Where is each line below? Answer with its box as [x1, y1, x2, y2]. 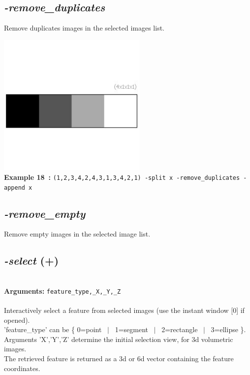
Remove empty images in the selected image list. [4, 229, 151, 239]
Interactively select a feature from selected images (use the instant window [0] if [4, 305, 245, 315]
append [4, 184, 25, 191]
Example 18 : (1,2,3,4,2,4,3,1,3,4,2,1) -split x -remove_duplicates [4, 171, 240, 182]
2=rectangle [161, 324, 198, 335]
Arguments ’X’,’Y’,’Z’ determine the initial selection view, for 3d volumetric [4, 334, 233, 344]
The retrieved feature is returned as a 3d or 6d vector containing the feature [4, 353, 234, 364]
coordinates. [4, 363, 40, 373]
